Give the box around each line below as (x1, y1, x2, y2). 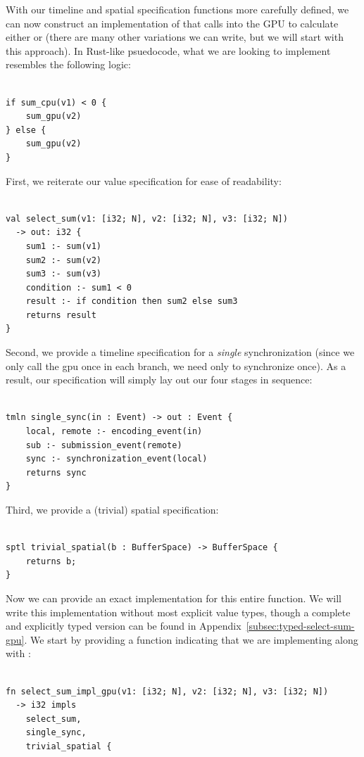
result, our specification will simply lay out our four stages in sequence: (6, 372, 313, 387)
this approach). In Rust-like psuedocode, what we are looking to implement (6, 43, 331, 58)
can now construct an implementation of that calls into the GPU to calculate (6, 15, 339, 30)
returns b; (25, 556, 77, 566)
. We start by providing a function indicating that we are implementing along (24, 632, 358, 647)
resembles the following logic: (6, 57, 131, 72)
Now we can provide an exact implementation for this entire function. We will (6, 590, 341, 605)
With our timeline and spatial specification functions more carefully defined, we (6, 2, 349, 16)
